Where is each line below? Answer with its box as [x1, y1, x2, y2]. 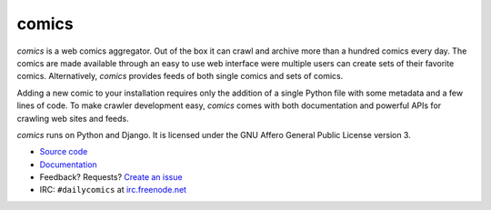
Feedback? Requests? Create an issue [39, 172, 183, 183]
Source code [39, 146, 88, 157]
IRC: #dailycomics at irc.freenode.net [39, 185, 186, 195]
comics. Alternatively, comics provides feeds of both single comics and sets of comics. [16, 71, 344, 82]
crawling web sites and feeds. [16, 113, 129, 124]
